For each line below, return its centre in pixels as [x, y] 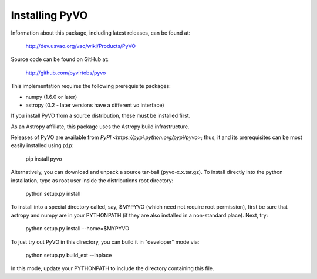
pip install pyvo [44, 159]
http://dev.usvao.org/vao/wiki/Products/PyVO [81, 46]
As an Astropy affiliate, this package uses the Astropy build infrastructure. [100, 127]
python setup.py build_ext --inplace [69, 255]
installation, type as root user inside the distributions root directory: [92, 180]
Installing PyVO [49, 15]
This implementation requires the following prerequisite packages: [91, 86]
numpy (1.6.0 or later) [51, 97]
